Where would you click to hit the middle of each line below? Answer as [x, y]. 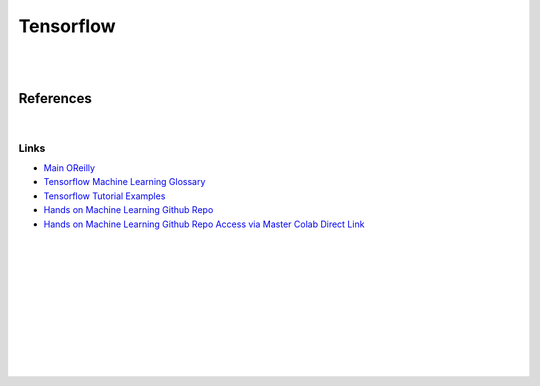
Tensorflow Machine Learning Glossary [124, 182]
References [55, 98]
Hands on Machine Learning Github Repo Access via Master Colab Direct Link [204, 224]
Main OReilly [69, 167]
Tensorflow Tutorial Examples [104, 196]
